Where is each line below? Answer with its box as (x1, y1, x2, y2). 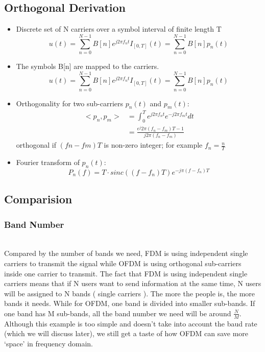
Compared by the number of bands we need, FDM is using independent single (4, 248, 248, 259)
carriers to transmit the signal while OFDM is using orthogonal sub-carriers (4, 257, 242, 268)
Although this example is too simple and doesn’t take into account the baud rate (4, 318, 257, 328)
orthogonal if (16, 139, 57, 150)
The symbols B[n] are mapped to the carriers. (16, 60, 159, 71)
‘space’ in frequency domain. (4, 338, 93, 348)
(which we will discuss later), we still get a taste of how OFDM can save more (4, 328, 249, 339)
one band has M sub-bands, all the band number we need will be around (4, 308, 231, 318)
